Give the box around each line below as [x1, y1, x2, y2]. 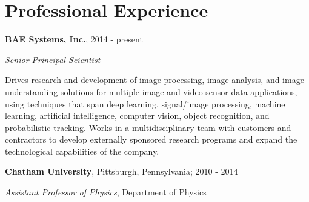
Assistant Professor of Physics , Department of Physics [5, 186, 207, 198]
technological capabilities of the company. [5, 144, 159, 157]
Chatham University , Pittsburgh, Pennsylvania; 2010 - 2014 [5, 165, 238, 178]
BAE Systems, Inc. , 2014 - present [5, 33, 143, 45]
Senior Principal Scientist [5, 53, 101, 66]
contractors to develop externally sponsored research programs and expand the [5, 133, 297, 146]
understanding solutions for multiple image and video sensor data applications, [5, 85, 297, 98]
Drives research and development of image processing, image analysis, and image [5, 73, 304, 86]
